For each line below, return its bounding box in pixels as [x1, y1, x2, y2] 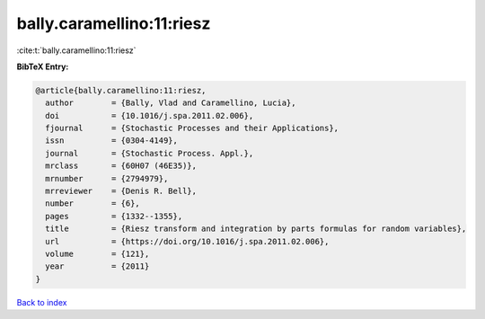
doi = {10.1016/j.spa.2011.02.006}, [45, 111, 254, 120]
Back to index [16, 297, 67, 307]
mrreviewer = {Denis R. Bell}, [45, 186, 198, 197]
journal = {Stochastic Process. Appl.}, [45, 148, 254, 158]
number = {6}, [45, 199, 141, 208]
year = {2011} [45, 261, 150, 271]
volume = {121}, [45, 249, 150, 259]
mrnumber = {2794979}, [45, 173, 169, 183]
